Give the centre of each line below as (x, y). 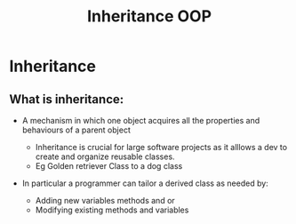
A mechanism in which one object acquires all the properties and (141, 120)
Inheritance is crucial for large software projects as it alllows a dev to (161, 147)
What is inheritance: (67, 99)
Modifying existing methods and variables (112, 210)
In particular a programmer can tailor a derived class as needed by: (145, 183)
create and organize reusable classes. (105, 156)
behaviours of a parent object (76, 130)
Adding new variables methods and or (105, 200)
